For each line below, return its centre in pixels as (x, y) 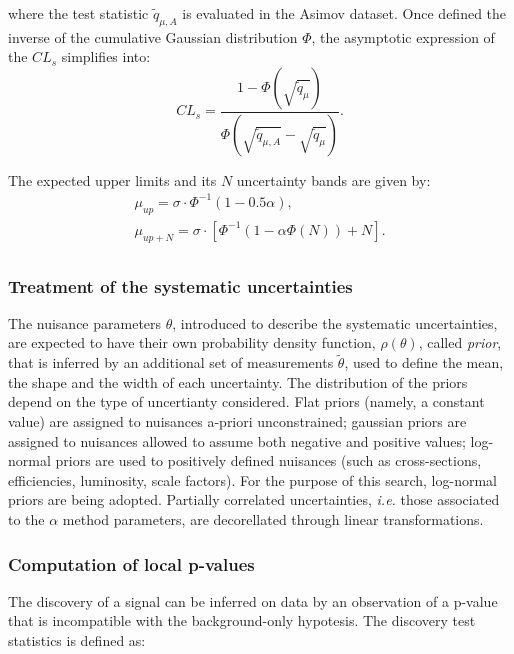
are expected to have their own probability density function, (192, 342)
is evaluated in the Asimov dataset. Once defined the (344, 13)
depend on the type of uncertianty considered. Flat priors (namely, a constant (246, 401)
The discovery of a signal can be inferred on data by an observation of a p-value (253, 600)
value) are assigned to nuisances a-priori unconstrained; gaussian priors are (237, 421)
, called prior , (460, 342)
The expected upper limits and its (112, 179)
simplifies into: (106, 56)
